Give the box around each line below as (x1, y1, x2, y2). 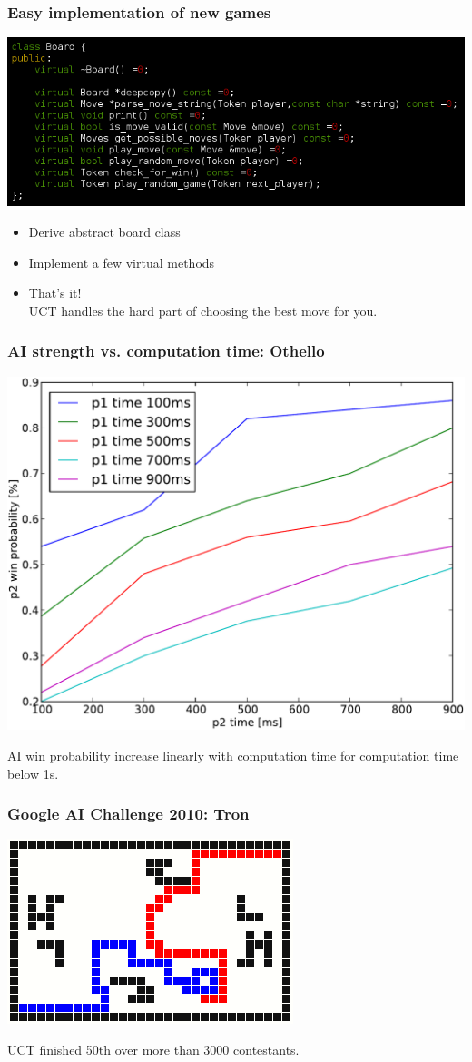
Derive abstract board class (28, 222, 181, 241)
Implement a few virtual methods (28, 252, 215, 271)
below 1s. (7, 763, 59, 782)
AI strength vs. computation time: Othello (7, 339, 325, 362)
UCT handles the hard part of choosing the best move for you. (28, 300, 378, 320)
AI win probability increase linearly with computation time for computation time (7, 746, 459, 764)
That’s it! (28, 283, 82, 302)
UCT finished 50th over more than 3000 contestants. (7, 1040, 300, 1058)
